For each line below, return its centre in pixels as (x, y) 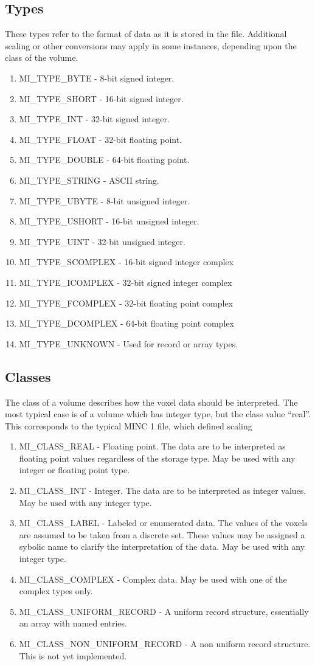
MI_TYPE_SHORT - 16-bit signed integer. (101, 98)
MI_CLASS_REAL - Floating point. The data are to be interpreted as (152, 446)
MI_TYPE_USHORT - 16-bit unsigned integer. (109, 221)
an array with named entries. (73, 623)
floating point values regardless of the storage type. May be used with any (157, 458)
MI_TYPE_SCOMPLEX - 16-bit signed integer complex (126, 262)
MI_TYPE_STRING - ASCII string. (89, 180)
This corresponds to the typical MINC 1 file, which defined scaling (129, 425)
